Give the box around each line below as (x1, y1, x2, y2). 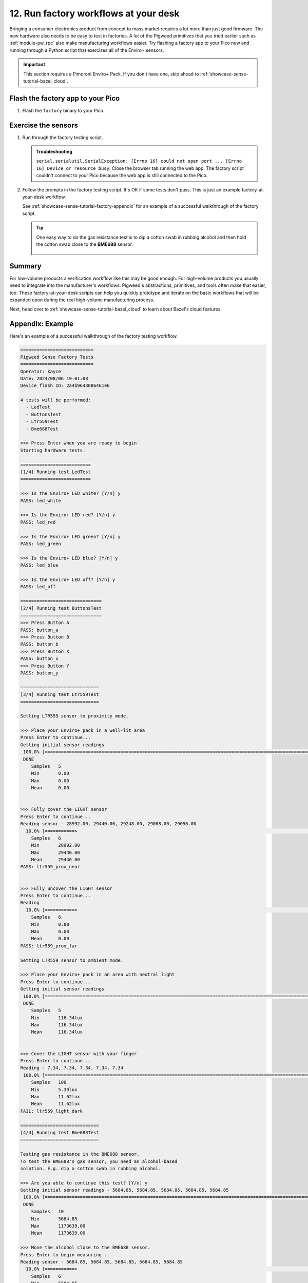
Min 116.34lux (31, 1015, 83, 1021)
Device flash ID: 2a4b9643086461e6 (20, 383, 110, 388)
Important (23, 62, 46, 68)
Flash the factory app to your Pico (9, 94, 120, 103)
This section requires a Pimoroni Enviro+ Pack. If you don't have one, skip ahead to (23, 71, 199, 77)
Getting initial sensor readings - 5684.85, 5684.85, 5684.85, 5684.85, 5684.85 (20, 1187, 229, 1193)
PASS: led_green (20, 540, 62, 547)
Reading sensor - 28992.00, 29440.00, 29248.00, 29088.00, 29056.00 (20, 821, 197, 827)
